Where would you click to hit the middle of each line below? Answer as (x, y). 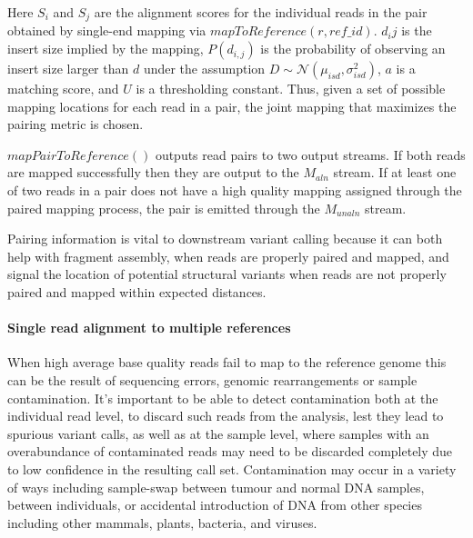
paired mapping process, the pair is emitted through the (164, 208)
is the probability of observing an (353, 49)
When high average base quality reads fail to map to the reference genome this (227, 362)
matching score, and (63, 89)
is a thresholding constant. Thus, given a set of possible (291, 89)
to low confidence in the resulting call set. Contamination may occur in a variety (232, 468)
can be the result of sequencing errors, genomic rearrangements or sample (212, 379)
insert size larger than (68, 69)
